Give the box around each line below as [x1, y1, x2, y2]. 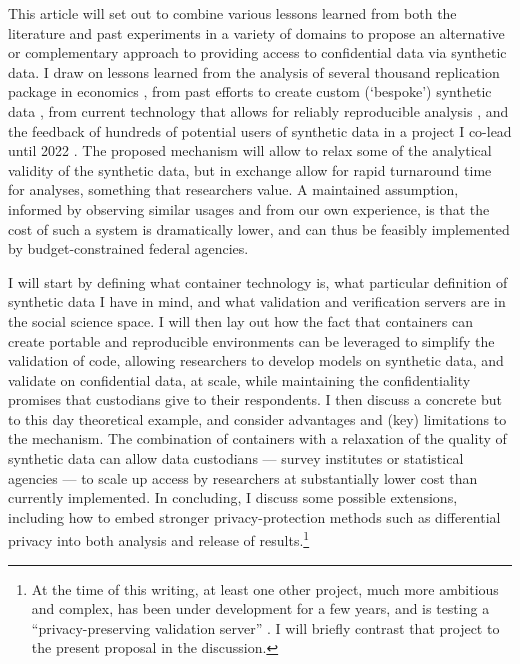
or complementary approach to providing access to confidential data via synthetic [8, 42, 507, 63]
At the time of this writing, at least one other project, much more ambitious [31, 578, 499, 599]
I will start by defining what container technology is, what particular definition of [8, 271, 508, 292]
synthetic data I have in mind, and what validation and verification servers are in [8, 291, 506, 312]
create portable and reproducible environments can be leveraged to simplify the [8, 330, 495, 351]
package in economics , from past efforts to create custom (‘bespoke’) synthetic [8, 81, 492, 102]
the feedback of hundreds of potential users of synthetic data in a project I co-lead [8, 120, 512, 141]
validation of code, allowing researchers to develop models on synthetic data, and [8, 350, 504, 371]
